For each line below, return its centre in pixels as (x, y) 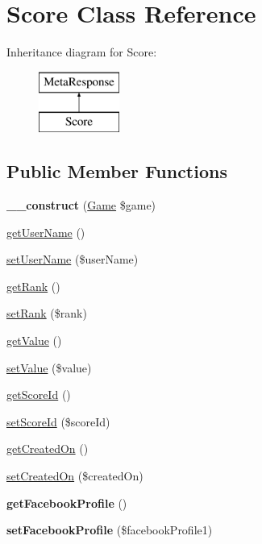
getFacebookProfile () (67, 502)
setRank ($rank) (47, 313)
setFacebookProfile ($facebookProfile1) (110, 530)
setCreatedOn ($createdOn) (75, 476)
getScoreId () (39, 395)
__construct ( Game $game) (81, 205)
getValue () (34, 341)
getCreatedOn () (48, 448)
